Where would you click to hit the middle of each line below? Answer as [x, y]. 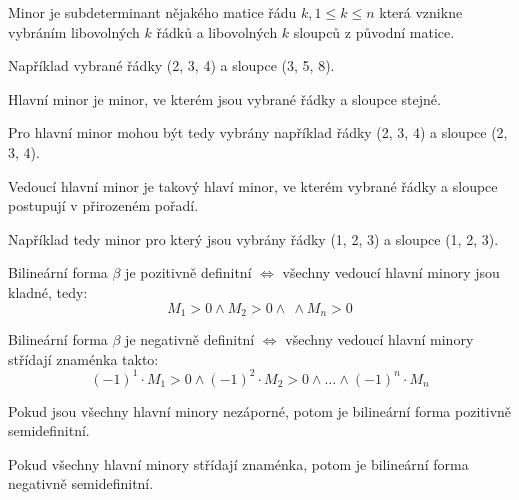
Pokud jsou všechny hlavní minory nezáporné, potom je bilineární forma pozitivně [260, 410]
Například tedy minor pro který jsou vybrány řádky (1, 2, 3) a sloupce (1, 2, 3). [253, 238]
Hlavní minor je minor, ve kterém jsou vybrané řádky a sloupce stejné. [224, 98]
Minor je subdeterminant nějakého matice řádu [152, 12]
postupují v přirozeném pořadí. [103, 205]
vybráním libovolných [74, 31]
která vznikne [421, 12]
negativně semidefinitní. [81, 483]
